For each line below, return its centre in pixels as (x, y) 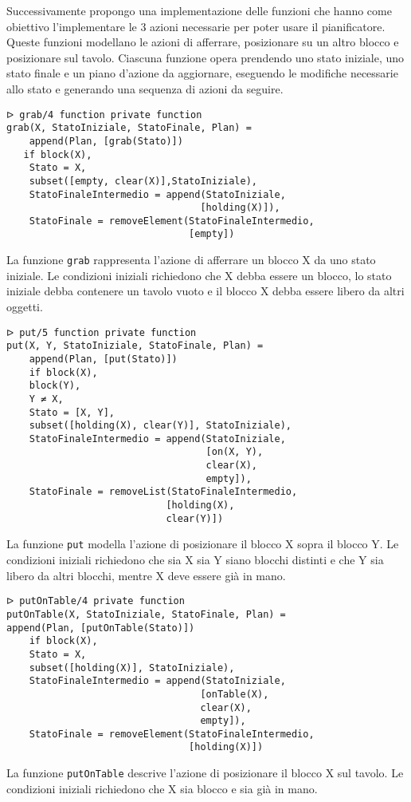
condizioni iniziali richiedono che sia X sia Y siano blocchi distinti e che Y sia (195, 560)
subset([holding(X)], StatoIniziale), (132, 668)
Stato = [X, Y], (72, 412)
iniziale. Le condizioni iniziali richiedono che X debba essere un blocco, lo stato (199, 275)
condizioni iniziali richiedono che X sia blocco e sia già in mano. (162, 788)
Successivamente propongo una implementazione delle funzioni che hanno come (199, 10)
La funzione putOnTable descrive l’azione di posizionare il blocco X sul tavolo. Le (205, 773)
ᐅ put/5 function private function (102, 332)
